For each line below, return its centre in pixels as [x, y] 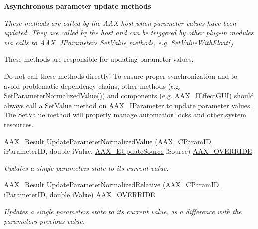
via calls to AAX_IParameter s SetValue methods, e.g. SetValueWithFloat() [119, 42]
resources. [19, 124]
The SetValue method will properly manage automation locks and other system [125, 115]
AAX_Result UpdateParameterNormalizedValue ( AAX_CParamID [108, 141]
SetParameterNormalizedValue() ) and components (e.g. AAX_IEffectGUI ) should [129, 95]
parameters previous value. [44, 221]
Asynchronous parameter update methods [78, 6]
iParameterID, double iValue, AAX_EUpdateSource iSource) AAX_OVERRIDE [128, 151]
